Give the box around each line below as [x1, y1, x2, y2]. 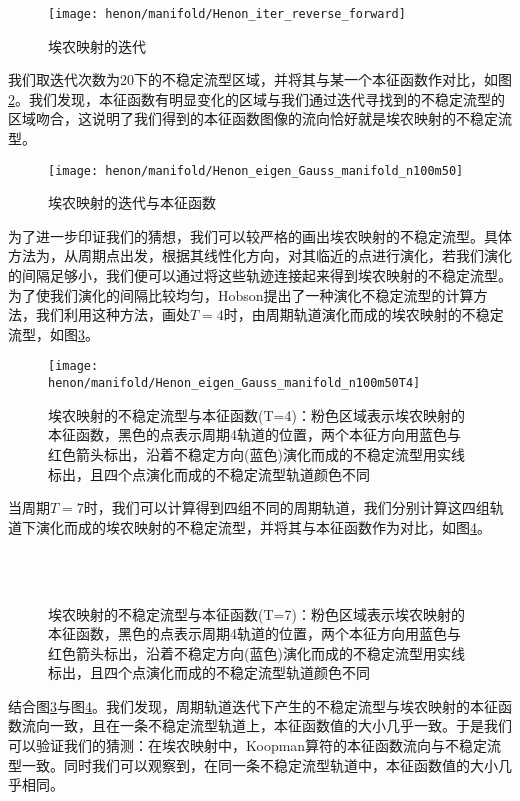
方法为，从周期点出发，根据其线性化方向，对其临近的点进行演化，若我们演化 [8, 245, 512, 266]
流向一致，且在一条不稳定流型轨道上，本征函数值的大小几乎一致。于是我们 [21, 715, 512, 736]
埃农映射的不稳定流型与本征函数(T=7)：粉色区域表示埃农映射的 [48, 603, 465, 624]
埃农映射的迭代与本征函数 [48, 192, 216, 213]
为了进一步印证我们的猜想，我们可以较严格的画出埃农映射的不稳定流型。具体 [8, 225, 512, 246]
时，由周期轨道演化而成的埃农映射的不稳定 [223, 304, 504, 325]
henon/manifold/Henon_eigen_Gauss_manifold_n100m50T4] [48, 376, 421, 391]
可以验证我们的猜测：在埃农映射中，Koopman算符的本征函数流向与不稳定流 [8, 735, 502, 756]
